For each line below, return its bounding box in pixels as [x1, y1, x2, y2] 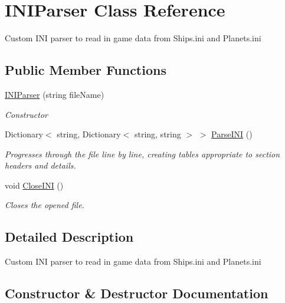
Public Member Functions [5, 61, 166, 79]
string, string [134, 128, 181, 140]
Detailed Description [5, 228, 134, 246]
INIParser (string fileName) [5, 88, 104, 100]
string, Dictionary [57, 128, 121, 140]
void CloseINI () [5, 179, 64, 191]
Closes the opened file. [5, 199, 84, 211]
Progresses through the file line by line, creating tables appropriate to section [5, 147, 280, 160]
